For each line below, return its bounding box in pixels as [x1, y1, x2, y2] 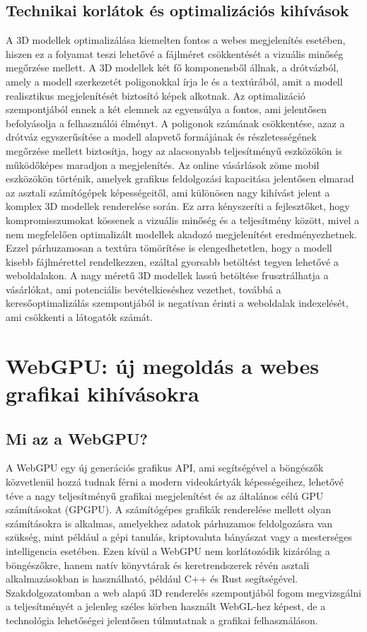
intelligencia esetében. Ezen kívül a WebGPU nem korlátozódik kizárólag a [6, 544, 330, 558]
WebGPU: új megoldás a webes [6, 351, 319, 380]
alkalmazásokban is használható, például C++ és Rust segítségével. [6, 571, 298, 586]
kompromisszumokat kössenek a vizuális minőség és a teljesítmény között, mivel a [6, 212, 359, 227]
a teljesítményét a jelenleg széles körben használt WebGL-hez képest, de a [6, 599, 326, 614]
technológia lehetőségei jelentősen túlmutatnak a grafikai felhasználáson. [6, 612, 318, 627]
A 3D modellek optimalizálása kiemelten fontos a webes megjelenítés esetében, [6, 33, 346, 47]
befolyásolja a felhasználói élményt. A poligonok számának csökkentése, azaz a [6, 115, 345, 130]
